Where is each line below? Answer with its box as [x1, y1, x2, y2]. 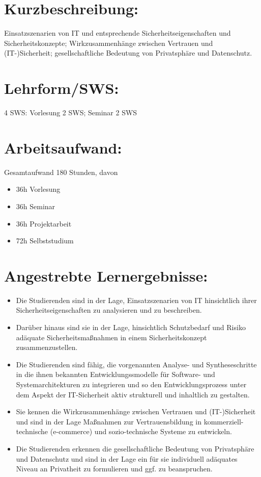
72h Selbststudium [16, 235, 74, 246]
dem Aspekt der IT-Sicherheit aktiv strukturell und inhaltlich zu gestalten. [16, 389, 250, 399]
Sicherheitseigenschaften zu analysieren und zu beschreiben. [16, 305, 202, 315]
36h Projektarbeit [16, 218, 72, 229]
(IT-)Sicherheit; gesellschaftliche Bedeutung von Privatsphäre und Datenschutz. [4, 47, 252, 58]
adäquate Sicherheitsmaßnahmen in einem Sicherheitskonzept [16, 332, 207, 342]
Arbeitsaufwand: [4, 137, 122, 158]
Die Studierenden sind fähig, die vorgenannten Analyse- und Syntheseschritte [16, 359, 257, 369]
